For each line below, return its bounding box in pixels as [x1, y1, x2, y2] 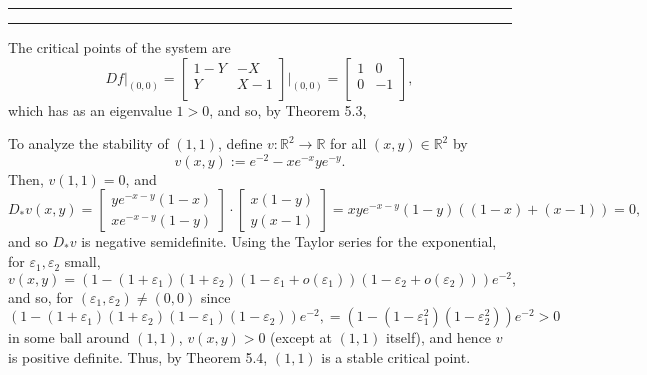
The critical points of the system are [8, 37, 231, 57]
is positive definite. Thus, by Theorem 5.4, [8, 346, 268, 367]
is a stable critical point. [321, 346, 471, 367]
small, [64, 251, 101, 272]
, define [218, 133, 263, 154]
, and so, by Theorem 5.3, [209, 99, 367, 120]
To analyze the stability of [8, 133, 169, 154]
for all [330, 133, 367, 154]
